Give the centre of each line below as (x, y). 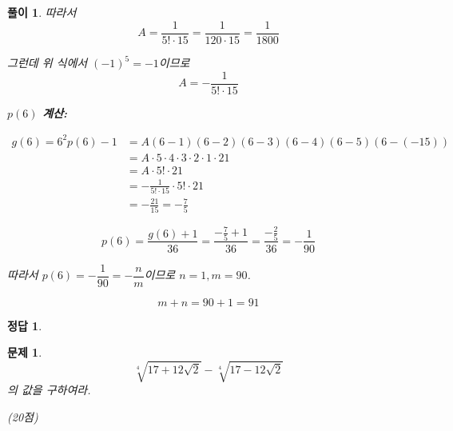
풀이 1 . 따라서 (42, 12)
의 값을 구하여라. (49, 390)
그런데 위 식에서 (48, 63)
